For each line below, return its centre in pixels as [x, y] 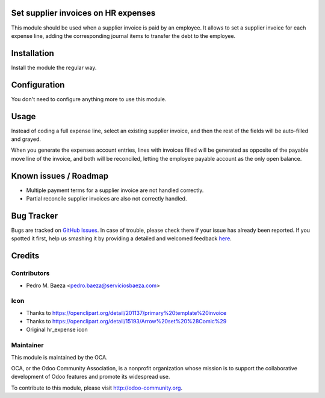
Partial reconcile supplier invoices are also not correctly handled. [107, 199]
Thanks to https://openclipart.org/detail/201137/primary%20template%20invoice [126, 312]
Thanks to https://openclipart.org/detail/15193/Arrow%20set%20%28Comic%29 [126, 322]
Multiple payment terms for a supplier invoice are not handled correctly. [115, 190]
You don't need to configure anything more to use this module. [89, 99]
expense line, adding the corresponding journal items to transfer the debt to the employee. [123, 36]
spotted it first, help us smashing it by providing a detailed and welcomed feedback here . [121, 238]
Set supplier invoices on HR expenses [83, 13]
